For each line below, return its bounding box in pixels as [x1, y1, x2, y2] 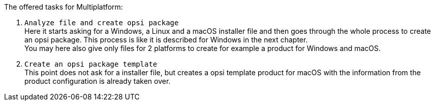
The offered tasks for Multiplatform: [4, 3, 123, 11]
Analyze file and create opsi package [24, 19, 179, 27]
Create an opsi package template [24, 60, 158, 68]
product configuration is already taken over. [24, 77, 171, 85]
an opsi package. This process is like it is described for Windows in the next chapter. [24, 35, 308, 44]
